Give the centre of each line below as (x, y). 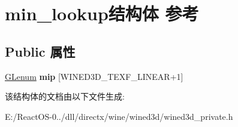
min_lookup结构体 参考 (102, 13)
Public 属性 (40, 51)
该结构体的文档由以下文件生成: (65, 96)
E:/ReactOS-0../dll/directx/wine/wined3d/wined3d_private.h (119, 116)
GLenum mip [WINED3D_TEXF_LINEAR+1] (94, 76)
